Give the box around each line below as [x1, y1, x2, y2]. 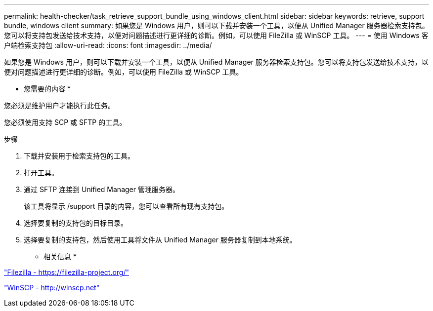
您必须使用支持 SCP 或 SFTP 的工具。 [4, 118, 127, 126]
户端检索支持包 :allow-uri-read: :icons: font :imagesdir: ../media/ [4, 41, 212, 49]
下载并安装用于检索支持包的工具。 [24, 152, 134, 160]
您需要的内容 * [24, 84, 71, 93]
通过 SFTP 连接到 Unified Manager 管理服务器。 [24, 185, 179, 194]
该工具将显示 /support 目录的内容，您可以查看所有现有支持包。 [24, 202, 229, 210]
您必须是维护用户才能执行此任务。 [4, 101, 115, 110]
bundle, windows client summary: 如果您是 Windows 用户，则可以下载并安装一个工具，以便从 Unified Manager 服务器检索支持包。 [4, 21, 429, 30]
